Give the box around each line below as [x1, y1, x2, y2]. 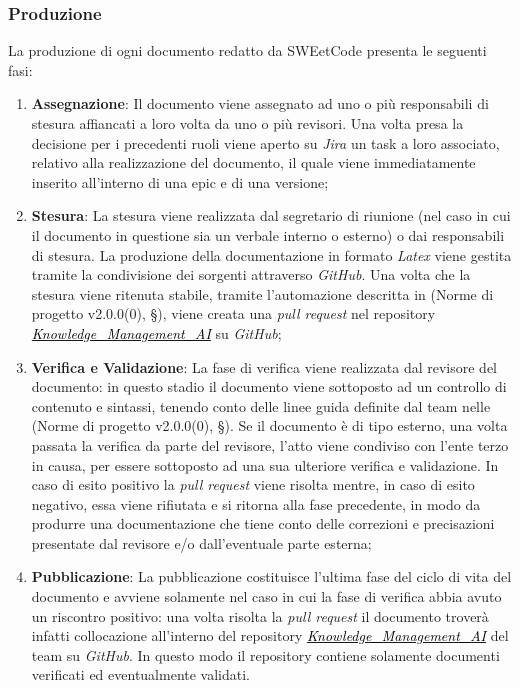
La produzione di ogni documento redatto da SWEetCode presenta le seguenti [8, 40, 487, 61]
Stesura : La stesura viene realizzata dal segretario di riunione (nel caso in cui [31, 205, 511, 226]
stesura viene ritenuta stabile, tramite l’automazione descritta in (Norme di [31, 283, 494, 304]
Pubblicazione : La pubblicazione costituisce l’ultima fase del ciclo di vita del [31, 566, 512, 587]
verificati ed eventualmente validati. [31, 664, 250, 685]
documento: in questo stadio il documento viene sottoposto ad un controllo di [31, 376, 507, 397]
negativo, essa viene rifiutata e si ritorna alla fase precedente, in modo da [31, 493, 481, 514]
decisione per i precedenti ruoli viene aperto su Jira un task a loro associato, [31, 132, 500, 153]
